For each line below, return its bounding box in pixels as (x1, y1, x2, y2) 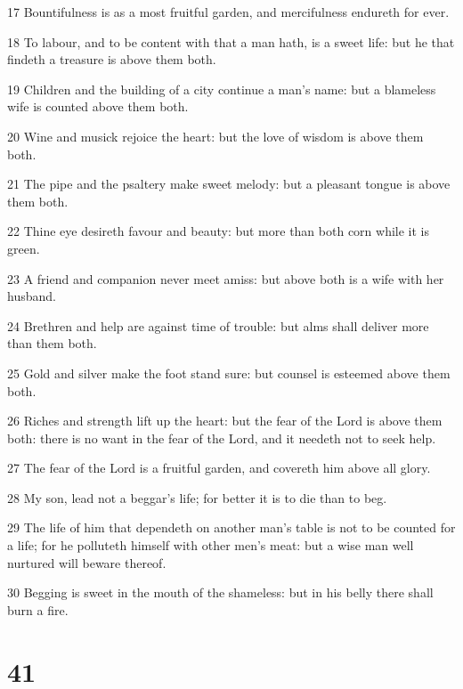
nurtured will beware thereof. (7, 553, 167, 571)
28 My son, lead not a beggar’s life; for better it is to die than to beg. (7, 488, 387, 507)
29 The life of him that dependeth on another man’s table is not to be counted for (7, 518, 456, 537)
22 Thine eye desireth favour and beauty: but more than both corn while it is (7, 222, 429, 240)
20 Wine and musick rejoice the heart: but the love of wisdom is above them (7, 126, 424, 145)
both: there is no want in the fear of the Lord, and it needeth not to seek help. (7, 428, 436, 447)
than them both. (7, 334, 97, 353)
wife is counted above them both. (7, 97, 189, 116)
